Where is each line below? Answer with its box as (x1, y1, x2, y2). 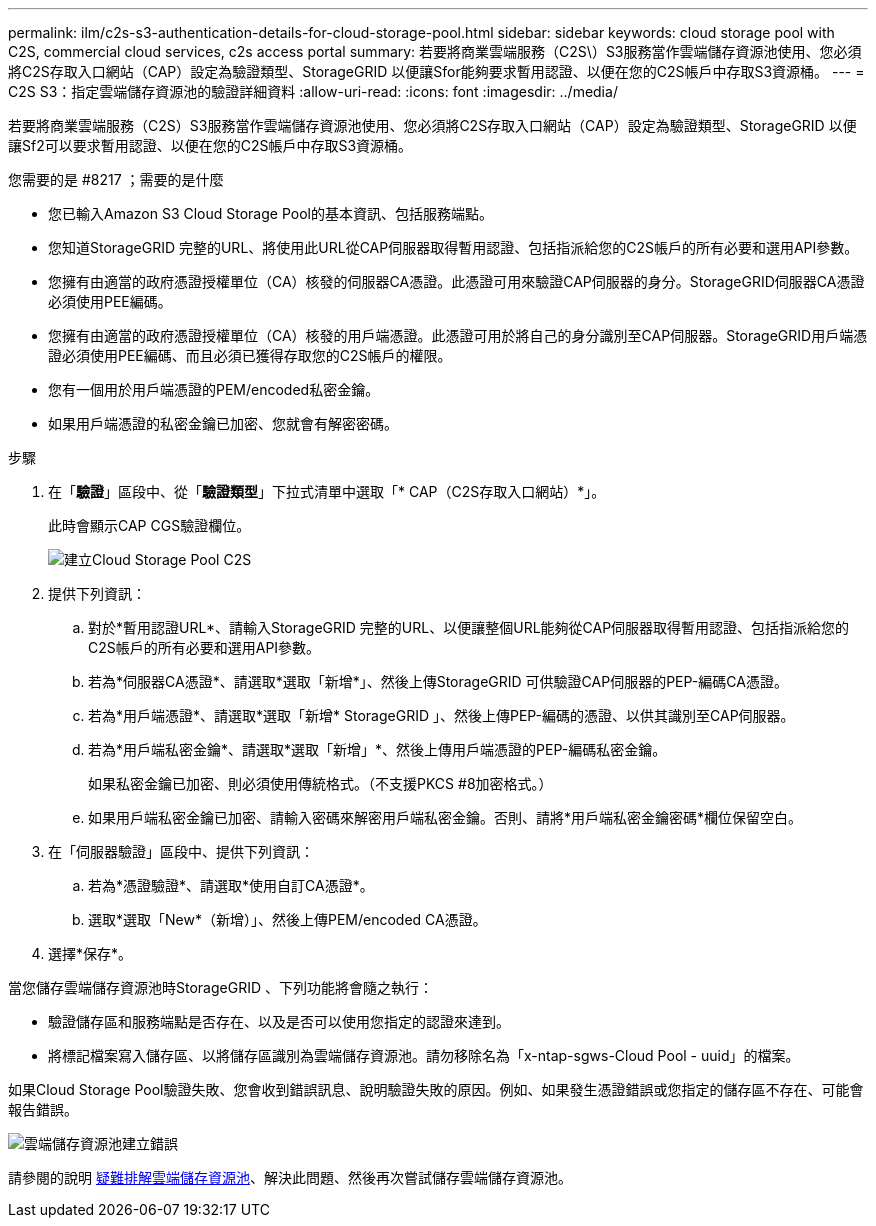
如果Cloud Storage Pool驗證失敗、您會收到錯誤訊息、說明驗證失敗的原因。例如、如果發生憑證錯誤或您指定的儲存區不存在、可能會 (8, 1081, 864, 1098)
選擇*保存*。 (48, 945, 133, 962)
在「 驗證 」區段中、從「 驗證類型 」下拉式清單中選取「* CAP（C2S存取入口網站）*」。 (48, 483, 606, 500)
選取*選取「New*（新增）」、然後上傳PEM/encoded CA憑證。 (88, 911, 487, 928)
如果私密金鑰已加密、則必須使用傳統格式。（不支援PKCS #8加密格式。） (88, 775, 553, 792)
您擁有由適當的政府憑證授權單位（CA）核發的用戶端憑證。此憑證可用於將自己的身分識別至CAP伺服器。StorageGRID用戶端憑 (48, 327, 868, 344)
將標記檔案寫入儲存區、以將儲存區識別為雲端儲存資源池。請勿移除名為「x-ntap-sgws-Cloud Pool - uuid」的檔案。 (48, 1047, 800, 1064)
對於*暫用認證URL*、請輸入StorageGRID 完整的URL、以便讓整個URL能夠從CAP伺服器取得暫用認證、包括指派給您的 (88, 619, 850, 636)
